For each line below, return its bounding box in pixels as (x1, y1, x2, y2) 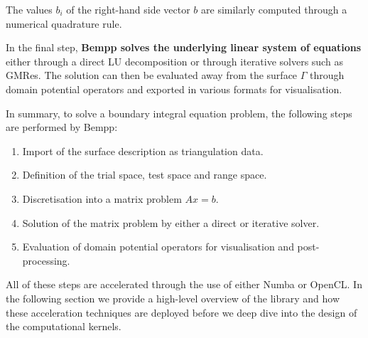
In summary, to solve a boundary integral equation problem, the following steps (6, 105, 352, 120)
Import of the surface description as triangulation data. (22, 143, 264, 158)
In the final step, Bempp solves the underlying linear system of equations (6, 40, 362, 55)
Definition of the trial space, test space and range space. (22, 167, 267, 182)
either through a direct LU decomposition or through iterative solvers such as (6, 53, 343, 68)
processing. (22, 253, 70, 268)
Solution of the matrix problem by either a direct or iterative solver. (22, 215, 320, 230)
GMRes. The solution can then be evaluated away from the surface (6, 68, 298, 83)
